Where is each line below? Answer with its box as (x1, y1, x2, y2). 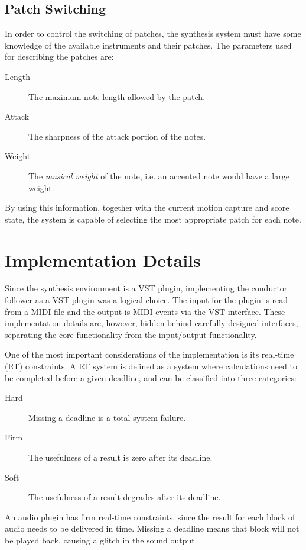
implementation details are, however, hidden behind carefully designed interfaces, (5, 317, 298, 329)
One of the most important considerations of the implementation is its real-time (5, 348, 294, 361)
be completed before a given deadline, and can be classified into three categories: (5, 371, 297, 384)
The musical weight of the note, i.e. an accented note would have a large (28, 169, 289, 182)
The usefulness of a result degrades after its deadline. (28, 491, 221, 503)
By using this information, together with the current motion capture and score (5, 201, 289, 214)
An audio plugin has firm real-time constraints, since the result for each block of (5, 510, 295, 523)
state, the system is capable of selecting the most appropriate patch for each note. (5, 213, 301, 225)
